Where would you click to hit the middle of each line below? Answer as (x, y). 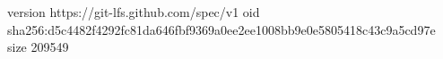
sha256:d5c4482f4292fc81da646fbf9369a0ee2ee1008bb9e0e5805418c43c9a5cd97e (221, 29)
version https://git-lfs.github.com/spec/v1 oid (134, 12)
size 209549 (38, 47)
